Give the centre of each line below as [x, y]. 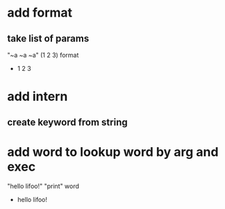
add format [40, 13]
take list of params [48, 39]
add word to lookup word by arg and [113, 152]
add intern [37, 97]
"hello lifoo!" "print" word [43, 186]
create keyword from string [67, 122]
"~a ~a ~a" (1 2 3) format [43, 55]
